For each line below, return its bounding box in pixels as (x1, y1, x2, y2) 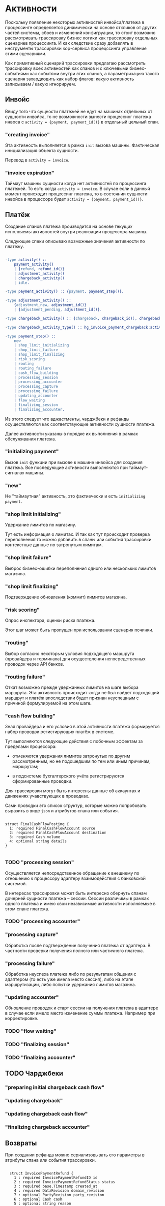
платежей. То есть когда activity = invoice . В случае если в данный (5, 186, 151, 192)
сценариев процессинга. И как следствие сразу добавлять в (5, 40, 134, 46)
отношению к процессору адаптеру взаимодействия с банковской (5, 875, 146, 881)
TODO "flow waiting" (5, 1028, 56, 1035)
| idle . (14, 280, 29, 285)
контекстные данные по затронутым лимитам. (5, 542, 103, 548)
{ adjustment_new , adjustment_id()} (14, 303, 87, 308)
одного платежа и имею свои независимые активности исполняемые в (5, 900, 156, 906)
